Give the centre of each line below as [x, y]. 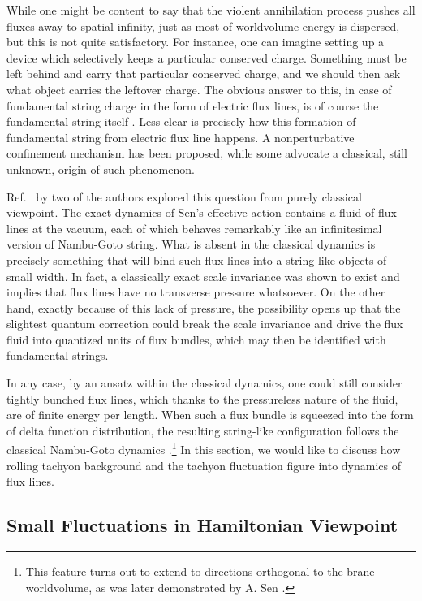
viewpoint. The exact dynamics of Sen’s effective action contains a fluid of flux [202, 212]
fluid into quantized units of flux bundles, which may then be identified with [196, 339]
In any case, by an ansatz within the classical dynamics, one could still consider [205, 383]
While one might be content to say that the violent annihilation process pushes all [211, 10]
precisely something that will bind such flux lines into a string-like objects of [197, 259]
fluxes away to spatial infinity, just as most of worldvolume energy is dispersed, [203, 26]
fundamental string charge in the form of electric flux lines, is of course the [193, 105]
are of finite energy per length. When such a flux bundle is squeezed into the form [210, 415]
